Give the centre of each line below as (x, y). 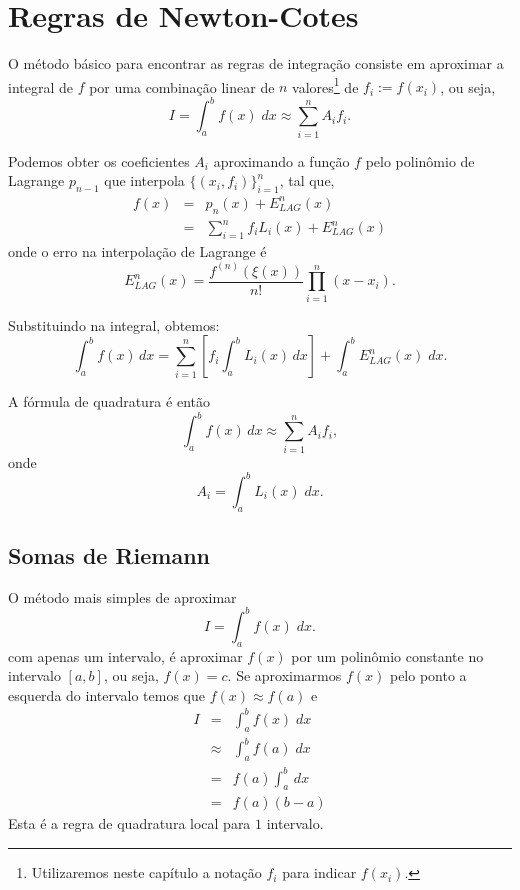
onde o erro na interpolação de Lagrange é (137, 250)
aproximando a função (281, 160)
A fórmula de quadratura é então (109, 401)
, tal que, (307, 180)
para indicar (319, 872)
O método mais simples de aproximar (122, 596)
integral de (40, 86)
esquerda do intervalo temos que (106, 694)
